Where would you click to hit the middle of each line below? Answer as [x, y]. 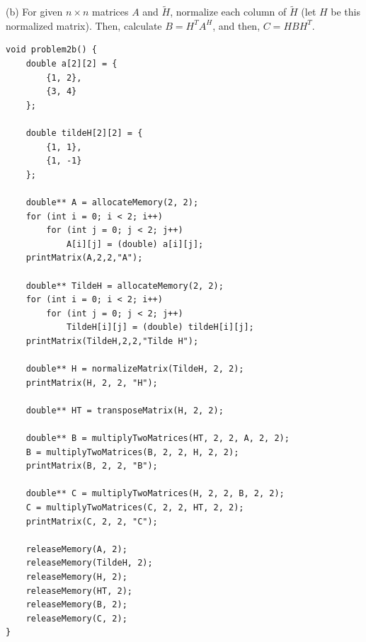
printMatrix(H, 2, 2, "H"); [92, 383]
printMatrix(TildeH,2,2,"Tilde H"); [112, 341]
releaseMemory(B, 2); [76, 605]
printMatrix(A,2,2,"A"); [84, 258]
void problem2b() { [51, 50]
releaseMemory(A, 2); [76, 549]
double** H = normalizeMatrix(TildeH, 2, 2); [135, 369]
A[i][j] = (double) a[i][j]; [135, 244]
